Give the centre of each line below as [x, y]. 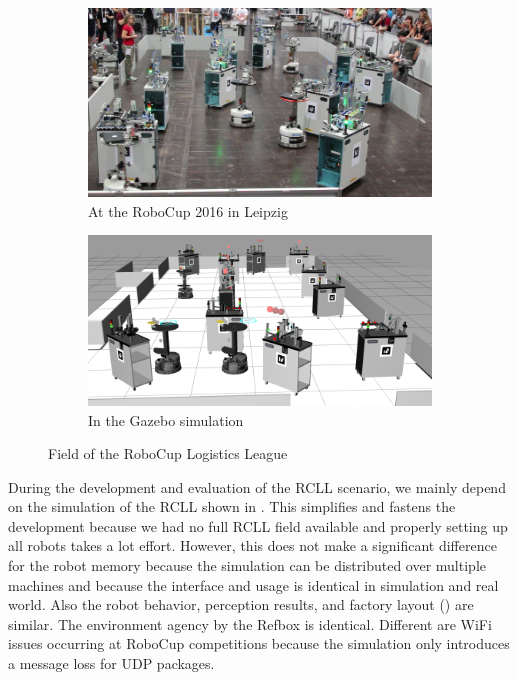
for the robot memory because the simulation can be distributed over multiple [247, 565]
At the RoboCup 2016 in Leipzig [188, 210]
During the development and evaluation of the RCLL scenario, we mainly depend [257, 486]
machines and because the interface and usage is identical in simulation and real [253, 584]
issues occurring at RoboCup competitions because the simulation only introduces [259, 643]
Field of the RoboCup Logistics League [168, 453]
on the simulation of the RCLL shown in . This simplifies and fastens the [232, 506]
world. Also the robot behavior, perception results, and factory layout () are [241, 604]
